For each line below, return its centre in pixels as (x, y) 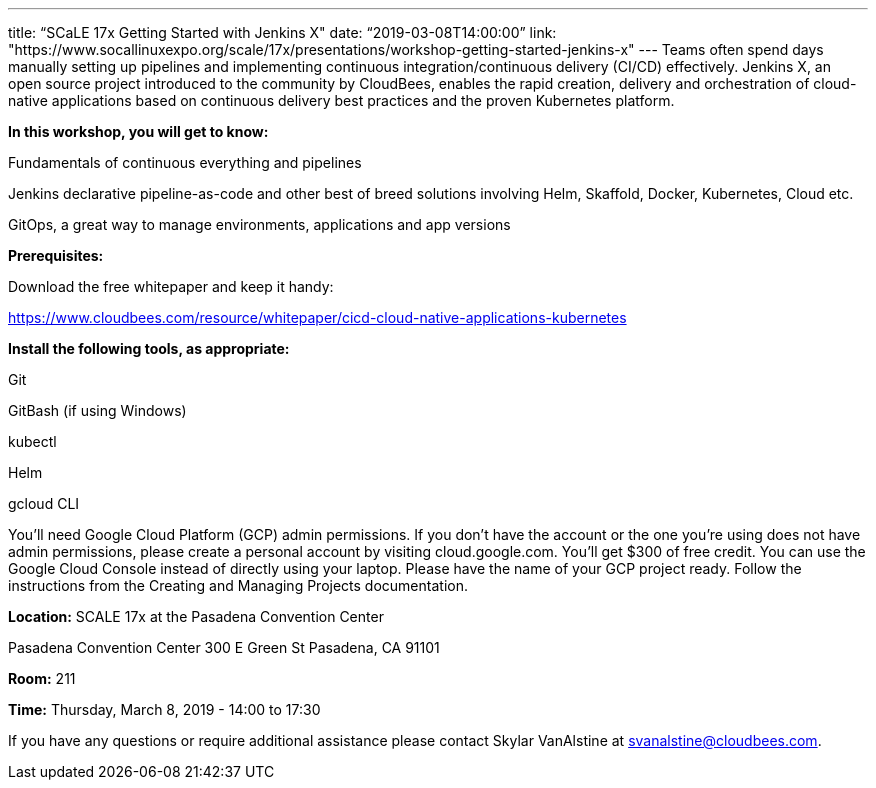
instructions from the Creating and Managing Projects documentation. (238, 585)
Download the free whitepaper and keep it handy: (171, 286)
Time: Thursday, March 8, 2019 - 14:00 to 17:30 (164, 709)
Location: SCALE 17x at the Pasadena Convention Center (196, 616)
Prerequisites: (56, 255)
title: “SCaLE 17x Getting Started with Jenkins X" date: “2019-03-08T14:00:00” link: (282, 32)
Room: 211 (42, 678)
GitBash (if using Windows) (97, 410)
